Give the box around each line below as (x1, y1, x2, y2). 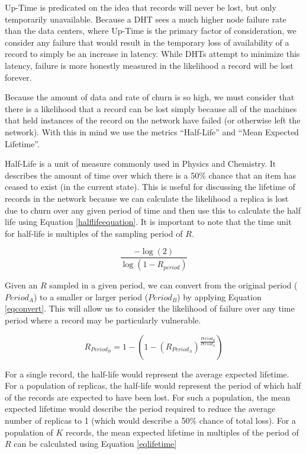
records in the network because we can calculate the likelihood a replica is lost (5, 192, 289, 204)
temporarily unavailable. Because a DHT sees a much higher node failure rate (5, 12, 286, 25)
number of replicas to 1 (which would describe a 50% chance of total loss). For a (5, 414, 296, 426)
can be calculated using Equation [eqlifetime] (14, 437, 177, 450)
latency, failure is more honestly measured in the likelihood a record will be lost (5, 59, 294, 71)
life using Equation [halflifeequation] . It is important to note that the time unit (5, 215, 292, 228)
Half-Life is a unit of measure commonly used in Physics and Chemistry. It (5, 157, 276, 170)
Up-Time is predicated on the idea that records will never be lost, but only (5, 1, 276, 13)
